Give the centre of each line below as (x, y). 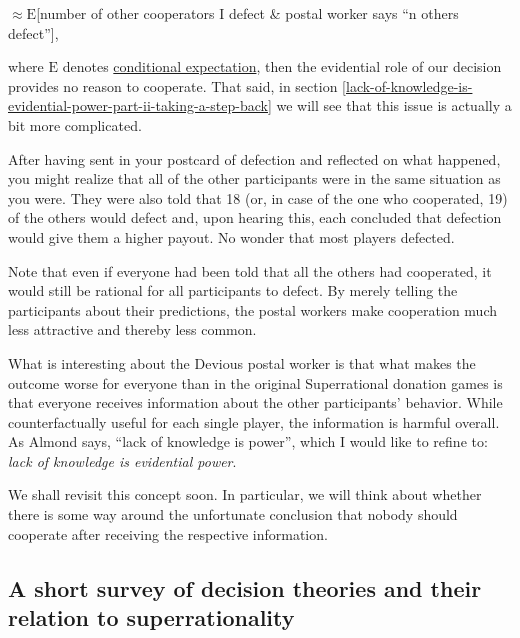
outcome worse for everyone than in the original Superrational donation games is (255, 382)
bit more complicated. (75, 124)
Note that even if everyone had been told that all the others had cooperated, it (250, 270)
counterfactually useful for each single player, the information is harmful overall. (254, 421)
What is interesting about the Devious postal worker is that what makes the (242, 362)
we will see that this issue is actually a (394, 105)
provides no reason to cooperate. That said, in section (173, 85)
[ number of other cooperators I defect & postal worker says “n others (247, 13)
